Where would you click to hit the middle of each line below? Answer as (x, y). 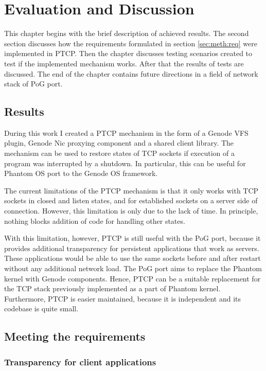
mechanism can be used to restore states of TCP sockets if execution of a (119, 153)
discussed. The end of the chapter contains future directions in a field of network (131, 73)
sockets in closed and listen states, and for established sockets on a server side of (131, 200)
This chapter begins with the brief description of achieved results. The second (127, 33)
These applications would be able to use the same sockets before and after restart (132, 258)
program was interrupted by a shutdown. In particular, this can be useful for (125, 163)
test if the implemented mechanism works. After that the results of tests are (124, 63)
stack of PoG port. (33, 84)
